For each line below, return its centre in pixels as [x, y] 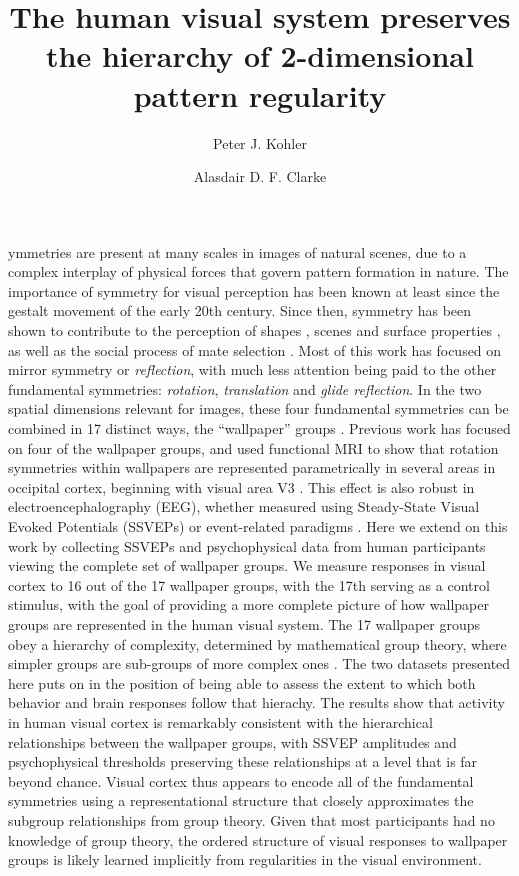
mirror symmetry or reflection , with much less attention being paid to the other [252, 369]
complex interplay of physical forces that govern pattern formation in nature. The [258, 271]
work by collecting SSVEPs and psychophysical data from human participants [247, 545]
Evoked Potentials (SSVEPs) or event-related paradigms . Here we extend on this [258, 526]
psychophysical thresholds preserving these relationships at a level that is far [243, 761]
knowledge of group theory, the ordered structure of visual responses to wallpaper [258, 839]
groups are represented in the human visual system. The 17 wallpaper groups [244, 623]
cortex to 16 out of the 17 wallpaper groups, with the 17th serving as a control [249, 584]
